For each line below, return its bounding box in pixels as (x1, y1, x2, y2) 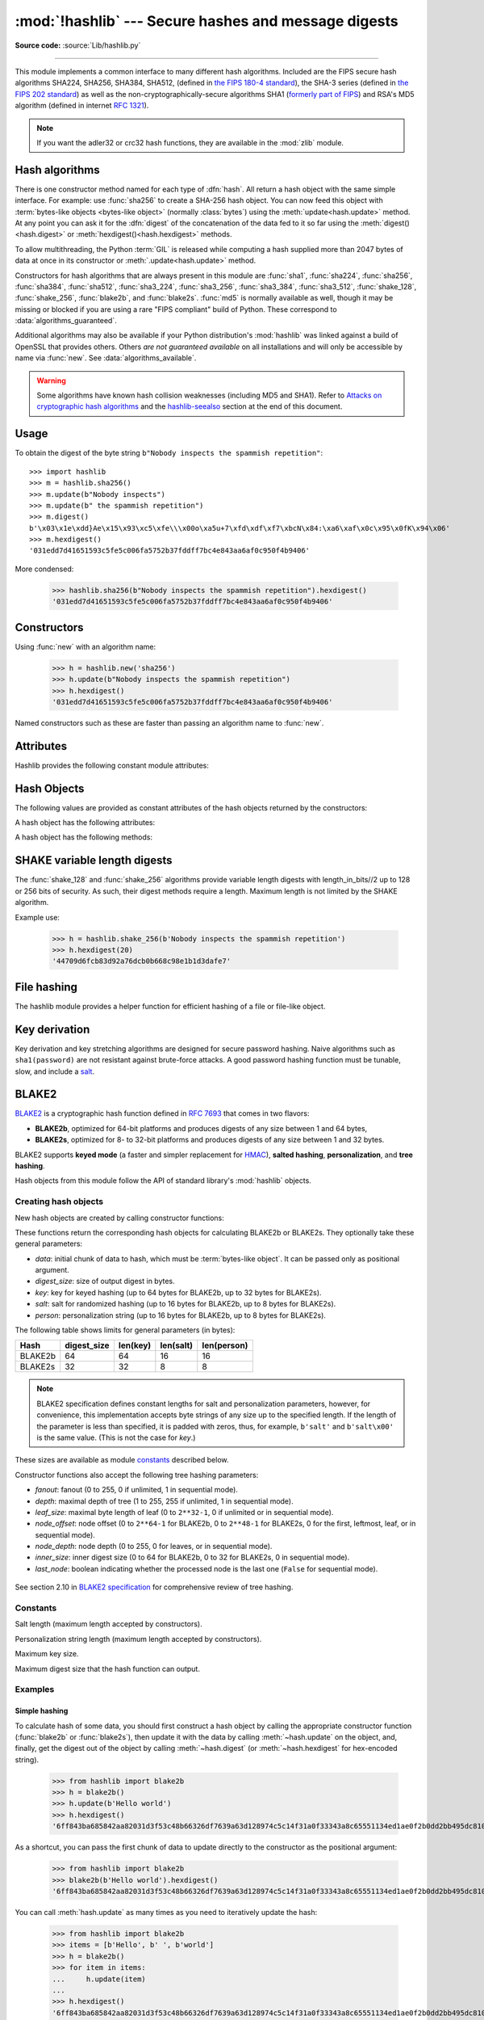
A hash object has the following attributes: (15, 818, 156, 827)
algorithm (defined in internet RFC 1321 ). (15, 101, 149, 111)
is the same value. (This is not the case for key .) (36, 1433, 196, 1442)
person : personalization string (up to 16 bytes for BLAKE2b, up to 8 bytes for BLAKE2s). (35, 1310, 327, 1320)
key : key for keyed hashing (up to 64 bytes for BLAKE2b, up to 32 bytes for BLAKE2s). (35, 1287, 322, 1297)
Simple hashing (15, 1706, 69, 1716)
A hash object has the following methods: (15, 832, 153, 842)
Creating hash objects (15, 1196, 104, 1207)
